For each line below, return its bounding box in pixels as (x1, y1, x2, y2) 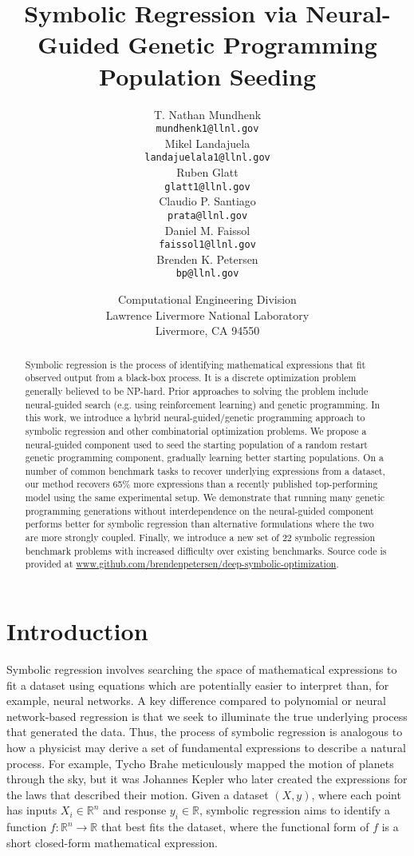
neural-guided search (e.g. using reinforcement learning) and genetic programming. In (25, 397, 380, 411)
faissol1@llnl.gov (159, 239, 256, 251)
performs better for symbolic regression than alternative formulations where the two (25, 517, 374, 531)
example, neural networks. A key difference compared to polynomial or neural (6, 692, 386, 709)
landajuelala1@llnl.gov (144, 152, 270, 164)
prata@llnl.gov (167, 209, 248, 221)
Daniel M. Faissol (164, 221, 250, 238)
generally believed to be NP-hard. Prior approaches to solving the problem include (25, 384, 369, 397)
